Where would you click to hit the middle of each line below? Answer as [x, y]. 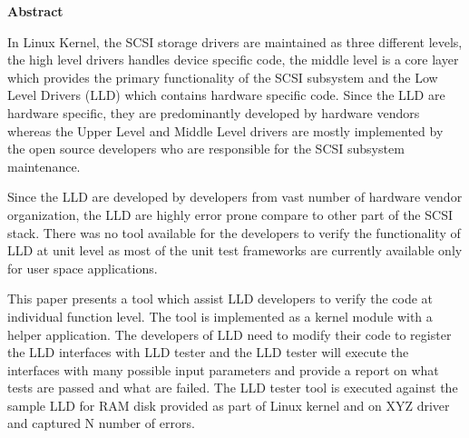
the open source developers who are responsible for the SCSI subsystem [206, 149]
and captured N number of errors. [101, 423]
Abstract [35, 11]
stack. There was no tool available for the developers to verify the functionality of [234, 232]
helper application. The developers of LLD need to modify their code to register [230, 334]
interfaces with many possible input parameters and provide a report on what [223, 369]
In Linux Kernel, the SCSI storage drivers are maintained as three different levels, [235, 41]
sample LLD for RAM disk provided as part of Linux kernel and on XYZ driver [229, 405]
